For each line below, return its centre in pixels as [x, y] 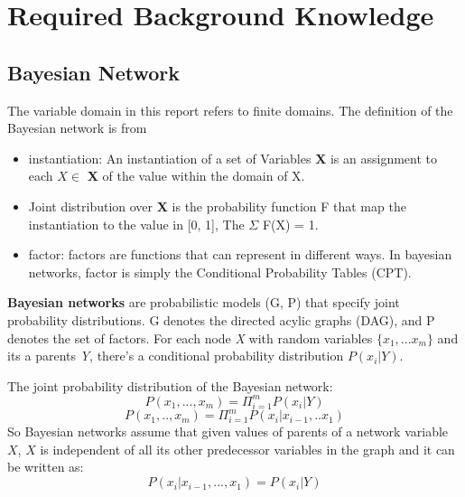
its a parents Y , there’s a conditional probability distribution [176, 356]
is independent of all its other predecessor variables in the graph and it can [247, 449]
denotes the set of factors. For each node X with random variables [190, 338]
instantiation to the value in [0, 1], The [136, 224]
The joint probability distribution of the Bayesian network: [170, 385]
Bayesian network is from [77, 128]
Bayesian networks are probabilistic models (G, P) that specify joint [204, 302]
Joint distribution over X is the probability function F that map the [217, 206]
